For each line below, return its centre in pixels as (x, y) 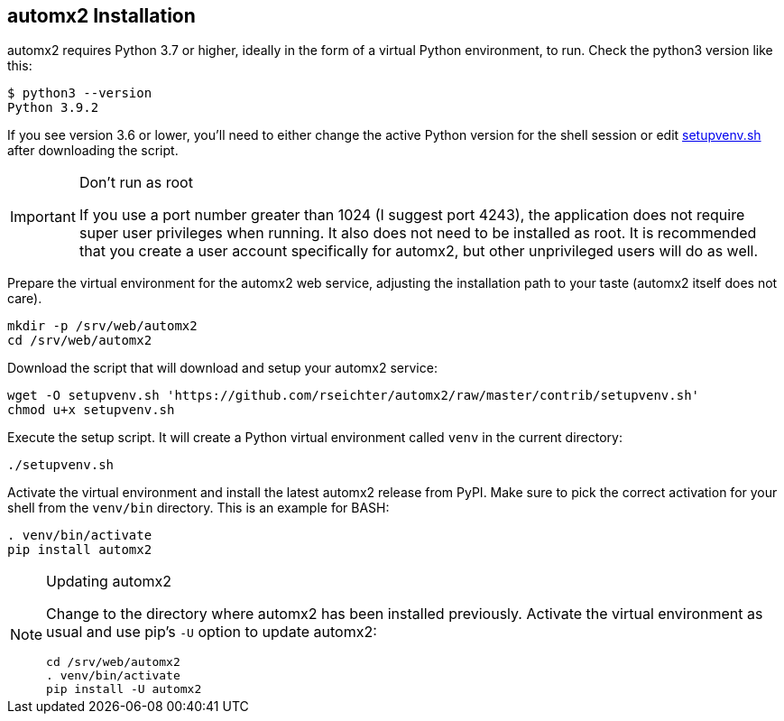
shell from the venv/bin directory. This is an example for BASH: (198, 508)
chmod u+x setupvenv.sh (91, 410)
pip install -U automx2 (124, 689)
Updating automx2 (109, 582)
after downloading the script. (93, 151)
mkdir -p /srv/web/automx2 (102, 326)
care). (25, 299)
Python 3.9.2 (53, 108)
